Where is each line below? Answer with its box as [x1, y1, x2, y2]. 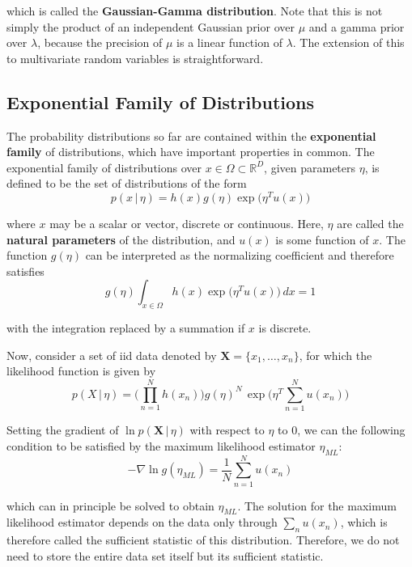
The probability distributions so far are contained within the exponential [6, 127, 376, 144]
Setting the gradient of [6, 421, 119, 438]
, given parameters [264, 159, 356, 176]
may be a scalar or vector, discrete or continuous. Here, [49, 215, 324, 232]
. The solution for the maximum [237, 497, 397, 514]
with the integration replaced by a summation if [6, 319, 245, 336]
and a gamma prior [308, 18, 405, 35]
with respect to [189, 421, 265, 438]
